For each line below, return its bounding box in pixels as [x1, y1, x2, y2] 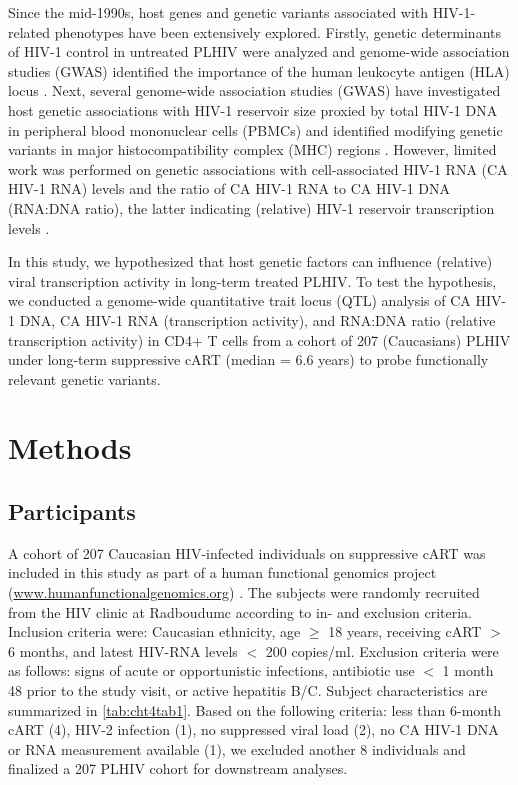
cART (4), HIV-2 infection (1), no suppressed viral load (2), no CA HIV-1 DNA [8, 719, 499, 740]
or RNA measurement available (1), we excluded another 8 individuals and [8, 738, 466, 759]
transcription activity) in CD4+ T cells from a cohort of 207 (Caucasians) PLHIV [8, 329, 511, 350]
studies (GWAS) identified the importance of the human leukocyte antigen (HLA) [8, 60, 510, 81]
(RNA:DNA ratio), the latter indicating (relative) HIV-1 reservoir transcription [8, 197, 495, 218]
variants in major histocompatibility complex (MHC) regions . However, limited [8, 139, 497, 160]
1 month [442, 660, 494, 681]
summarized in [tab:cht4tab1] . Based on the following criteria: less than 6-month [8, 699, 501, 720]
